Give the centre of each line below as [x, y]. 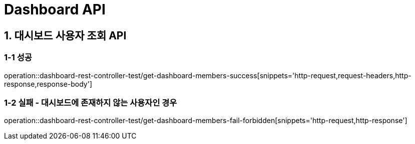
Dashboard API [55, 9]
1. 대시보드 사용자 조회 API [65, 35]
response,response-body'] [48, 84]
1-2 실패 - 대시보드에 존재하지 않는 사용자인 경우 [91, 102]
